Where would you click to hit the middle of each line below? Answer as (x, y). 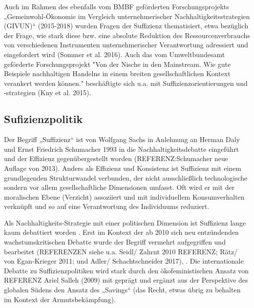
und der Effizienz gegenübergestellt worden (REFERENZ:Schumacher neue (116, 158)
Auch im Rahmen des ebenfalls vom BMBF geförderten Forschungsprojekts (116, 6)
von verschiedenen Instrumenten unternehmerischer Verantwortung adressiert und (126, 45)
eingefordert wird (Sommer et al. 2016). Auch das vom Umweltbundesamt (115, 54)
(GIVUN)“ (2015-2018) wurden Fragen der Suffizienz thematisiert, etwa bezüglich (126, 26)
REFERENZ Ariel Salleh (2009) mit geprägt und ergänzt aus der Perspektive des (126, 280)
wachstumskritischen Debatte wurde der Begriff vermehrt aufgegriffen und (115, 242)
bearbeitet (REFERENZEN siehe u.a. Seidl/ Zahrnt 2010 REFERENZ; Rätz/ (121, 251)
